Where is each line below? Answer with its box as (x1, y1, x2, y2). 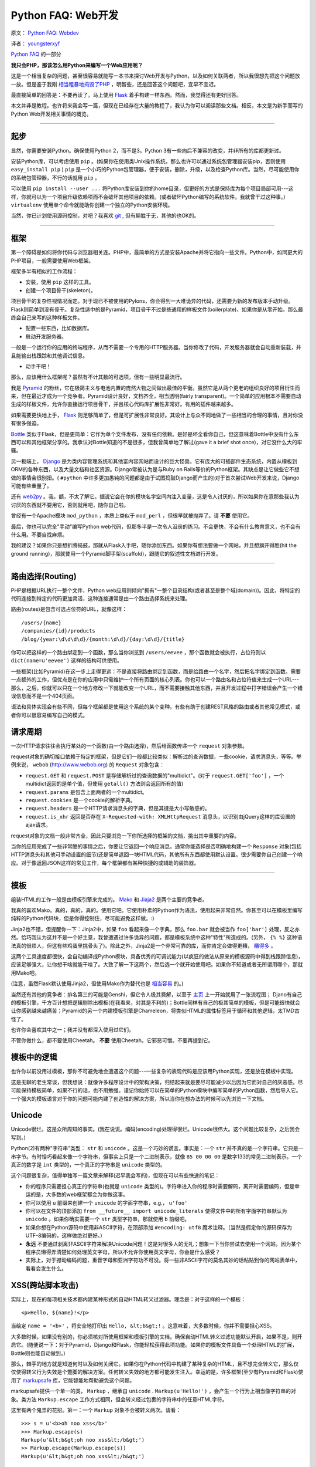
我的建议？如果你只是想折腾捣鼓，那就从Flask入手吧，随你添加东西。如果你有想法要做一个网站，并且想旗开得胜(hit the (11, 542, 297, 549)
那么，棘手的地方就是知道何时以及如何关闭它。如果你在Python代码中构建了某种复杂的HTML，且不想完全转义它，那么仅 (11, 1360, 299, 1367)
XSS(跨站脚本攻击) (11, 1280, 79, 1290)
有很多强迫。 (11, 420, 42, 427)
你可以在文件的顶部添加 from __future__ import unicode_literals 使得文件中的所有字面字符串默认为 (25, 1207, 287, 1214)
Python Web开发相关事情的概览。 (11, 110, 92, 117)
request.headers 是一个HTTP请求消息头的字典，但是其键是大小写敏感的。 (25, 805, 210, 812)
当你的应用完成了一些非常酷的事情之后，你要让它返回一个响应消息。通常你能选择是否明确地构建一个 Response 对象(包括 (11, 843, 302, 850)
